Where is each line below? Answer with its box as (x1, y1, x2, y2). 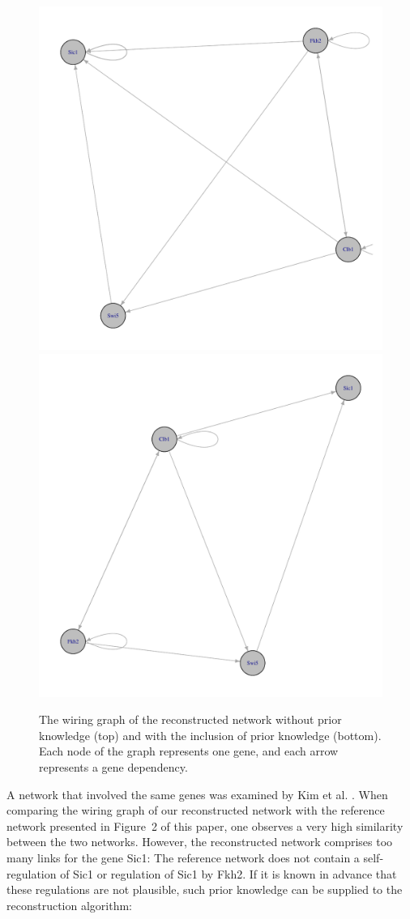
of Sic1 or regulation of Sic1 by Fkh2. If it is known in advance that (60, 865, 397, 882)
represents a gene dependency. (39, 758, 188, 775)
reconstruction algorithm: (6, 896, 132, 913)
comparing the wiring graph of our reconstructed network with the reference (6, 802, 385, 819)
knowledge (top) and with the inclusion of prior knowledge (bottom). (39, 726, 382, 743)
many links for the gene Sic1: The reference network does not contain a (6, 849, 360, 866)
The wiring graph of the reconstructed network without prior (39, 711, 342, 728)
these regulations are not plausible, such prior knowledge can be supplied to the (6, 881, 403, 898)
